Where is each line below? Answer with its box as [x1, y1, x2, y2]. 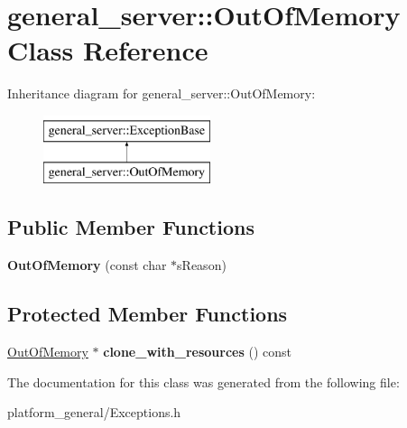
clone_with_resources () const [103, 342, 291, 361]
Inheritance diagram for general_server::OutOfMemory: [7, 84, 316, 103]
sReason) [177, 256, 227, 274]
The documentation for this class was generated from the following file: [7, 372, 400, 391]
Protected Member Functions [7, 300, 288, 328]
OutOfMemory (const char [7, 256, 167, 274]
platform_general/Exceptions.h [7, 403, 181, 422]
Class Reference [7, 32, 208, 69]
